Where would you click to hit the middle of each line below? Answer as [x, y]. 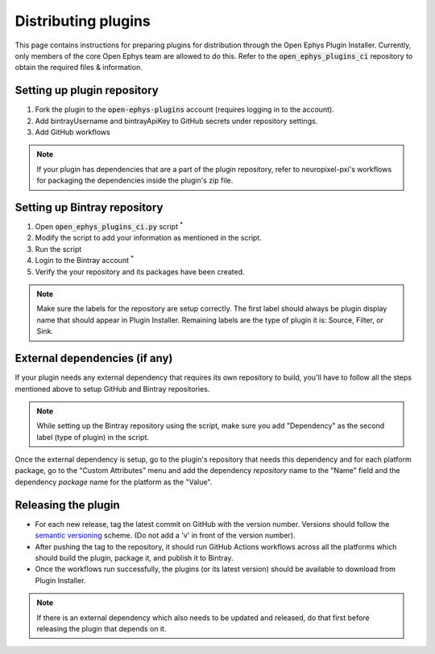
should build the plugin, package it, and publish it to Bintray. [134, 557]
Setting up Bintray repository [89, 208]
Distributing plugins [83, 21]
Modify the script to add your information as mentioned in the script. [148, 238]
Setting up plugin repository [87, 90]
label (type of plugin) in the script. [93, 437]
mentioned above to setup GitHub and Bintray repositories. [112, 389]
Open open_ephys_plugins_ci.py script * [109, 226]
